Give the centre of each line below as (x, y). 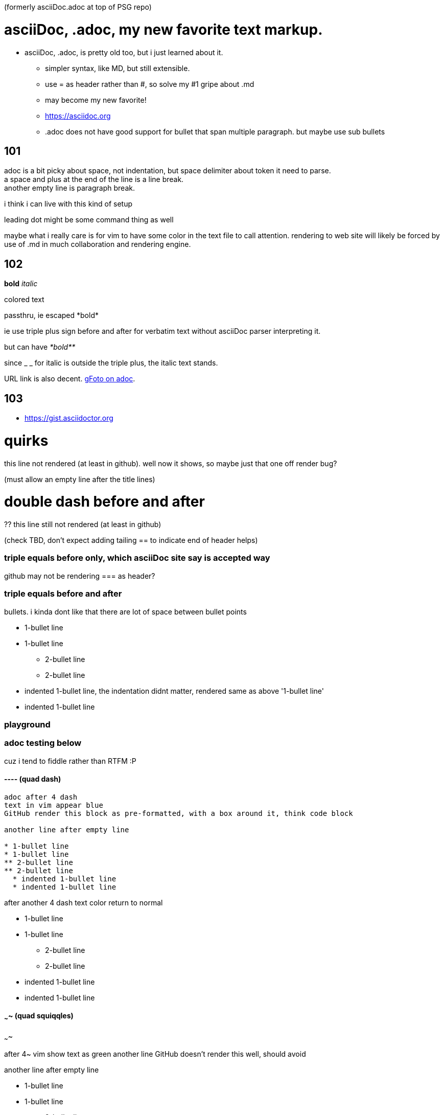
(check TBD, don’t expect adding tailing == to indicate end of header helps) (131, 540)
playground (27, 724)
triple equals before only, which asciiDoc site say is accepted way (137, 558)
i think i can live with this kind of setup (68, 204)
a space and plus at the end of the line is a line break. (94, 179)
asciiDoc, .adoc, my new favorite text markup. (163, 29)
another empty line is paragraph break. (69, 188)
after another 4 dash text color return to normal (84, 902)
